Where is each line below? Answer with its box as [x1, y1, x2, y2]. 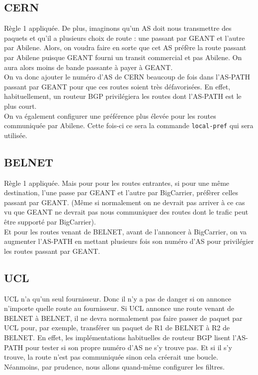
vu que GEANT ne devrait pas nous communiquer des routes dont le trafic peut [4, 207, 249, 217]
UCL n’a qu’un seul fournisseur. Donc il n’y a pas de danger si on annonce [4, 293, 232, 303]
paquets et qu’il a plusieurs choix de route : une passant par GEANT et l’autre [4, 32, 245, 43]
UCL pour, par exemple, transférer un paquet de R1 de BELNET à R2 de [4, 322, 230, 333]
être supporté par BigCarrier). [4, 216, 96, 226]
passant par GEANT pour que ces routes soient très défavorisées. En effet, [4, 81, 231, 91]
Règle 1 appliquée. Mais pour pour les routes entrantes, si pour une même [4, 177, 230, 188]
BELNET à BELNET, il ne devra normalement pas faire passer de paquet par [4, 312, 243, 323]
